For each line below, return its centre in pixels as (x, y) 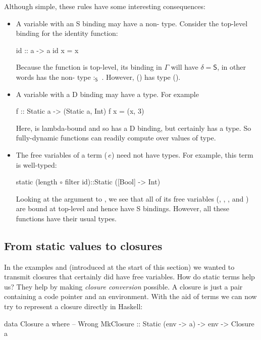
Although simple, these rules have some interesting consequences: (105, 6)
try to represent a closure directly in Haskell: (73, 306)
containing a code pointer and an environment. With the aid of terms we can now (130, 296)
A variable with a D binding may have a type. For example (107, 94)
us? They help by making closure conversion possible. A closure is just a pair (123, 286)
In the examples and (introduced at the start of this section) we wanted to (119, 266)
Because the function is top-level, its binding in (89, 67)
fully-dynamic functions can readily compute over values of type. (116, 138)
